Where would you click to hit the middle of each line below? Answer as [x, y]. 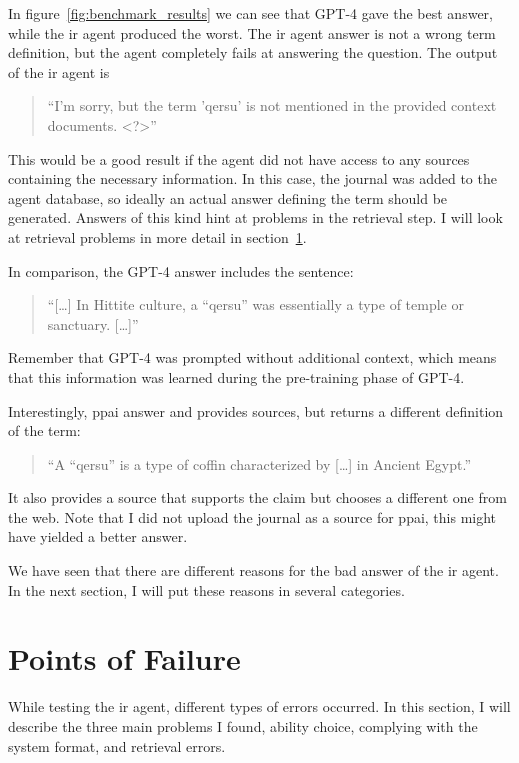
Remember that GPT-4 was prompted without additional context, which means [252, 357]
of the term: [44, 430]
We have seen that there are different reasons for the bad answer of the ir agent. [253, 570]
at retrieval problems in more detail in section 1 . [157, 236]
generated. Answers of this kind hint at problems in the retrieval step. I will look [255, 217]
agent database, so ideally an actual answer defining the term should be [228, 197]
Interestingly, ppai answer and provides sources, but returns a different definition [256, 410]
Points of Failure [124, 658]
